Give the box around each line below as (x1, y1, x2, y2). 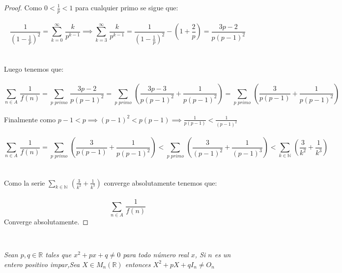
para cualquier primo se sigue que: (75, 2, 178, 12)
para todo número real (123, 249, 189, 260)
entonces (125, 259, 151, 269)
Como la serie (4, 177, 45, 188)
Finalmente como (4, 114, 56, 124)
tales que (45, 249, 72, 260)
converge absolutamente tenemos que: (104, 177, 217, 188)
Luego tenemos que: (4, 63, 64, 74)
